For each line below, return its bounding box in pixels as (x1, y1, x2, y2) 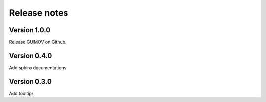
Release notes (9, 7, 68, 18)
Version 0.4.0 (9, 51, 52, 60)
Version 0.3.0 (9, 77, 52, 86)
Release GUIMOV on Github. (9, 39, 66, 45)
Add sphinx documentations (9, 64, 66, 71)
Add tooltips (9, 90, 34, 96)
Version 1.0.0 (9, 26, 51, 34)
